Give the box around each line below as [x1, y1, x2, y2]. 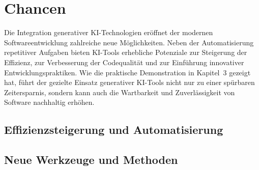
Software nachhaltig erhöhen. [4, 97, 95, 107]
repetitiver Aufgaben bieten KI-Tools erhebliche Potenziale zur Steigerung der [4, 47, 247, 58]
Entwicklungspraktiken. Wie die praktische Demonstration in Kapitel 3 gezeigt [4, 67, 251, 77]
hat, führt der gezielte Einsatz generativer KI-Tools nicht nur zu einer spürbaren [4, 77, 255, 88]
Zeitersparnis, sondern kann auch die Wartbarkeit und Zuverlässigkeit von [4, 87, 235, 97]
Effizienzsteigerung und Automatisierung [4, 122, 223, 137]
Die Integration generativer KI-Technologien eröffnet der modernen [4, 27, 213, 38]
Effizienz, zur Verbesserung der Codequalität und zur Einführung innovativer [4, 56, 244, 67]
